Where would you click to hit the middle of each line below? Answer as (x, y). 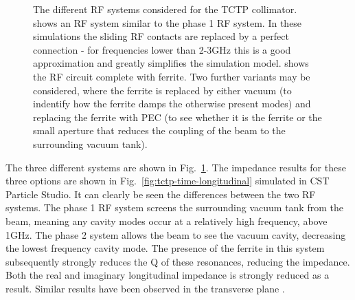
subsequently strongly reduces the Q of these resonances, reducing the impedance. (178, 261)
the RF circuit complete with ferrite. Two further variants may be (172, 76)
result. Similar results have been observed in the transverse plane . (145, 288)
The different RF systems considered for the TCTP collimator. (165, 9)
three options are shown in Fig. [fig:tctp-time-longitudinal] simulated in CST (168, 181)
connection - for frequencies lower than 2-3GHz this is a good (162, 49)
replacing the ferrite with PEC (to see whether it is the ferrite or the (177, 117)
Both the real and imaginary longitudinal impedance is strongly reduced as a (168, 275)
